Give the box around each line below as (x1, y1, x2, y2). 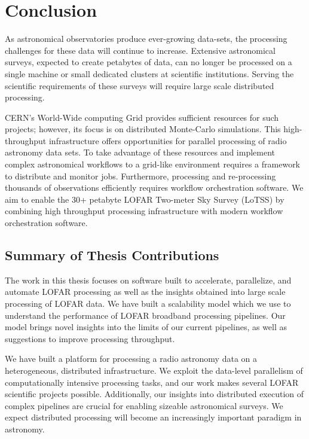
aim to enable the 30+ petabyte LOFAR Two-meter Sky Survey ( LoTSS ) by (5, 193, 284, 205)
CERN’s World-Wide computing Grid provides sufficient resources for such (5, 111, 279, 123)
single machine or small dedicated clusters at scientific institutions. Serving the (5, 67, 294, 80)
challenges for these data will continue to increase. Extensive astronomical (5, 44, 276, 56)
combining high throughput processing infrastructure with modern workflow (5, 205, 283, 217)
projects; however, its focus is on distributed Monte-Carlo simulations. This (5, 123, 281, 135)
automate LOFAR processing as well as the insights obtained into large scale (5, 285, 286, 298)
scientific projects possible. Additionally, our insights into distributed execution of (5, 388, 304, 400)
